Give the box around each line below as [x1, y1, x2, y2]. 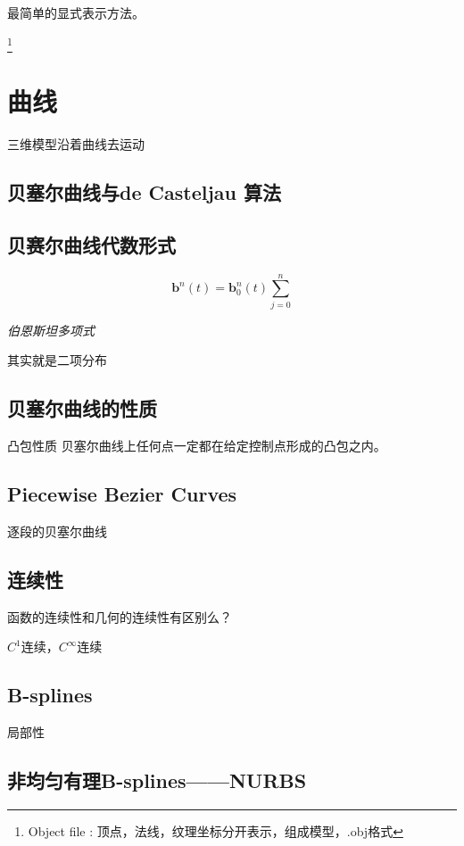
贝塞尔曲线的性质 [7, 394, 157, 422]
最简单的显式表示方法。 [7, 4, 145, 21]
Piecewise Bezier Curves [7, 480, 237, 508]
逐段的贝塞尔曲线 [7, 521, 107, 540]
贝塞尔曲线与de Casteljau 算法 [7, 178, 281, 206]
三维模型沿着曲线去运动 [7, 135, 145, 153]
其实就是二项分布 [7, 351, 107, 369]
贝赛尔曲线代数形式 [7, 230, 176, 258]
